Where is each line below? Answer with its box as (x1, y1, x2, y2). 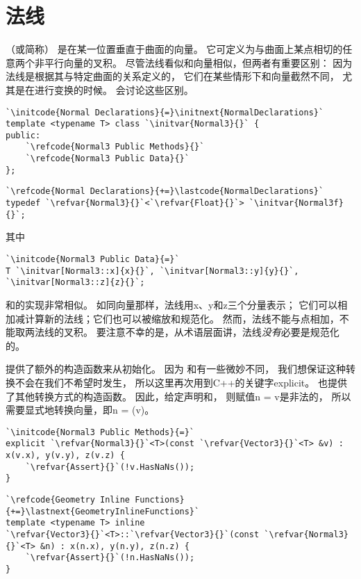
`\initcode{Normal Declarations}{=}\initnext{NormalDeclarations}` (6, 107, 324, 117)
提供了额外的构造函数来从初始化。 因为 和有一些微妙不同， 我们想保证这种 (6, 361, 346, 376)
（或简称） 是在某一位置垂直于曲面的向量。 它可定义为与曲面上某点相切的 (6, 42, 343, 56)
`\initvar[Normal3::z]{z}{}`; (6, 277, 145, 288)
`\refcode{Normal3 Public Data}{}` (25, 154, 190, 164)
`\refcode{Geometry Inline (6, 495, 130, 505)
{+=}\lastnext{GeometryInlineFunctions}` (6, 506, 200, 516)
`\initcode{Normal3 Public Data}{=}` (6, 254, 180, 264)
